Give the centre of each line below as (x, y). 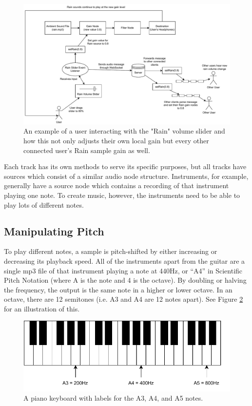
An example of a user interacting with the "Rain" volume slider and (124, 131)
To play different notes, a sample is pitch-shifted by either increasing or (111, 251)
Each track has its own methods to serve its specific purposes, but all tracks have (125, 166)
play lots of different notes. (44, 204)
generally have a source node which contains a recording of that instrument (116, 185)
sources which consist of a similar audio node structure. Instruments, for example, (126, 176)
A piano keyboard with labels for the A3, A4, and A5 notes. (113, 398)
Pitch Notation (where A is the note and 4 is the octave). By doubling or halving (125, 280)
